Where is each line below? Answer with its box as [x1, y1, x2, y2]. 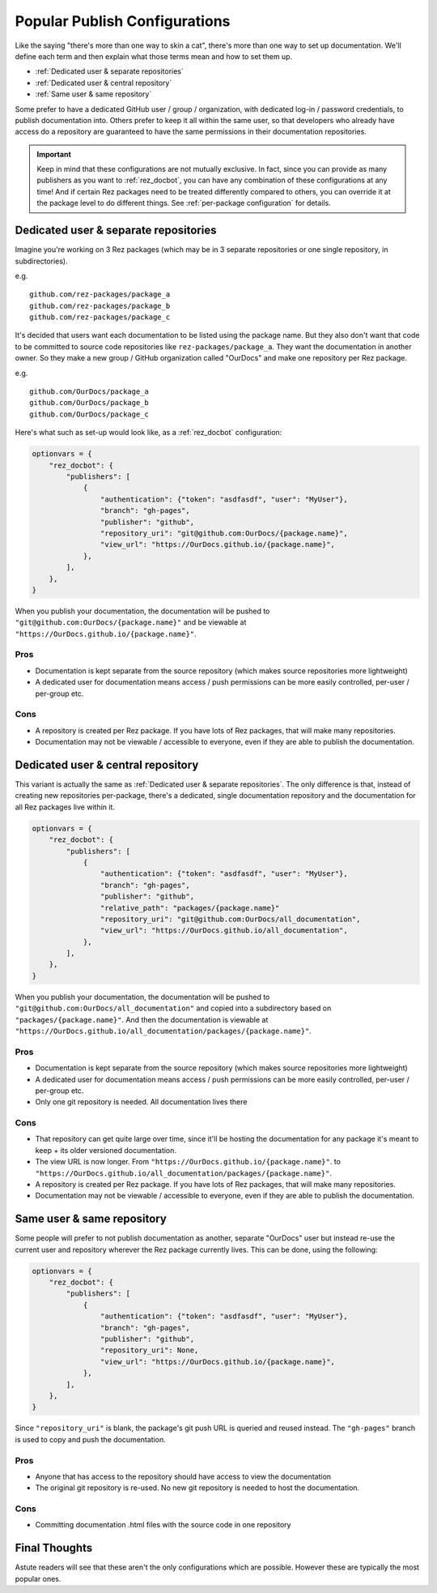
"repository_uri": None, [100, 1346, 199, 1355]
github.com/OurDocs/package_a [29, 387, 150, 396]
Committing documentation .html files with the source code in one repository [35, 1520, 291, 1530]
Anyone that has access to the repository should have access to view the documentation [35, 1471, 332, 1481]
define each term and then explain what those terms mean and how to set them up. [15, 51, 293, 61]
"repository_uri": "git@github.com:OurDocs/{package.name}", [100, 528, 348, 538]
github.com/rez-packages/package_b [29, 301, 171, 310]
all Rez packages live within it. [15, 802, 115, 812]
